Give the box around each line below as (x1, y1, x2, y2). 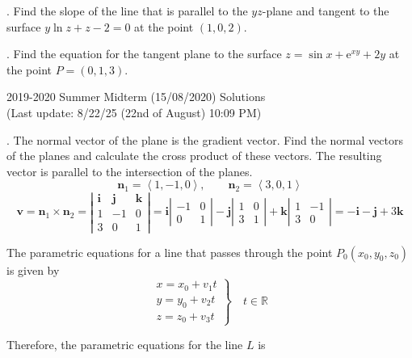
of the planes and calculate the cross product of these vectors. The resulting (6, 147, 382, 164)
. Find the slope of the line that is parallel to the (6, 2, 248, 19)
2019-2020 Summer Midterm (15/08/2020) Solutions (6, 88, 266, 105)
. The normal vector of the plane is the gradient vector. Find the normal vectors (6, 131, 403, 148)
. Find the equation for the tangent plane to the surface (6, 45, 282, 62)
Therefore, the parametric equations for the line (6, 335, 243, 352)
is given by (6, 261, 60, 278)
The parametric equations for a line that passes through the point (6, 243, 333, 260)
